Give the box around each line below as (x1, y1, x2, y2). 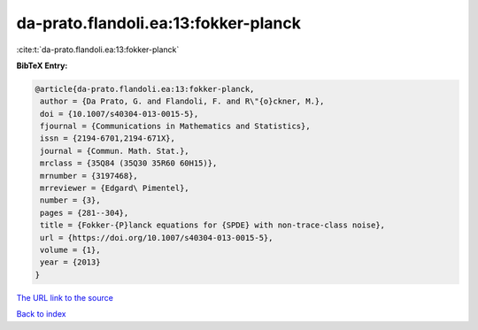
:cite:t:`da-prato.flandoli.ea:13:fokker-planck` (16, 44, 180, 55)
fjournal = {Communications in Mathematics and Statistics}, (40, 121, 311, 132)
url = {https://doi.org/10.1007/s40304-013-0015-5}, (40, 233, 274, 242)
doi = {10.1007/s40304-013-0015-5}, (40, 109, 199, 119)
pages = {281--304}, (40, 208, 129, 218)
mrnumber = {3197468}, (40, 171, 139, 180)
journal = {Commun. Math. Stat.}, (40, 146, 189, 156)
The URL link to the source (16, 292, 114, 303)
